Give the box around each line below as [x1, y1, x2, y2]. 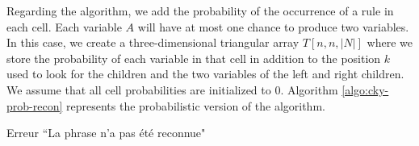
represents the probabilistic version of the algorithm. [65, 97, 325, 114]
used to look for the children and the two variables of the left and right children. [6, 65, 404, 82]
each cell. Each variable [6, 18, 122, 35]
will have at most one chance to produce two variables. [137, 18, 409, 35]
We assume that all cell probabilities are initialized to [6, 81, 271, 98]
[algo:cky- [341, 81, 389, 98]
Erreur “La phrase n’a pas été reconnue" [6, 124, 206, 141]
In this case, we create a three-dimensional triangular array [6, 34, 300, 51]
